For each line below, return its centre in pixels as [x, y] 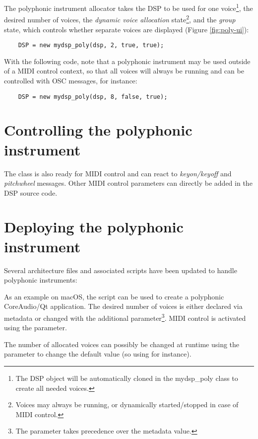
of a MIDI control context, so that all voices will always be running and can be [124, 71]
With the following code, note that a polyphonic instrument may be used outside [127, 61]
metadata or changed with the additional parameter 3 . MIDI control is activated [125, 317]
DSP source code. [31, 192]
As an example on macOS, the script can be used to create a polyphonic [114, 296]
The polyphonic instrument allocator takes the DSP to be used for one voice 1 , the [129, 7]
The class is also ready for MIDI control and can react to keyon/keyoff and [118, 173]
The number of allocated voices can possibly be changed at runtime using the [122, 344]
